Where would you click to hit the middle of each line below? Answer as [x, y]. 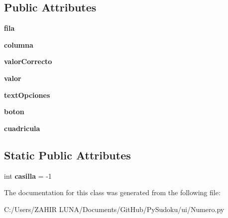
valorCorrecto [28, 61]
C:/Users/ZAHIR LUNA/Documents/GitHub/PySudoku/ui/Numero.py [114, 209]
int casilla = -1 [28, 176]
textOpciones [27, 95]
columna [19, 44]
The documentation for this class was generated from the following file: [112, 192]
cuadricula [22, 128]
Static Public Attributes [67, 155]
